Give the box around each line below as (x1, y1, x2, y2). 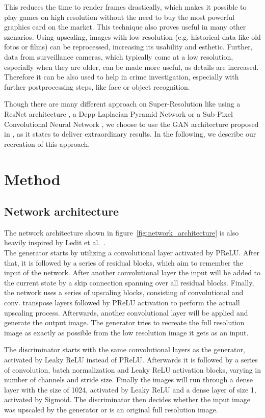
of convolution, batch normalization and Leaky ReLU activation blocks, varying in (4, 364, 261, 375)
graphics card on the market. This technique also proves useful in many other (4, 21, 246, 32)
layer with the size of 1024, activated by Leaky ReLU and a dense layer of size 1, (4, 384, 256, 395)
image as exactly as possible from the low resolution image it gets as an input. (4, 327, 249, 337)
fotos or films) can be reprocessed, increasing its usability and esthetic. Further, (4, 41, 253, 52)
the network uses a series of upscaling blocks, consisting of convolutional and (4, 287, 244, 298)
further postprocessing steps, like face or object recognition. (4, 81, 190, 92)
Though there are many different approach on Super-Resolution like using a (4, 98, 241, 109)
